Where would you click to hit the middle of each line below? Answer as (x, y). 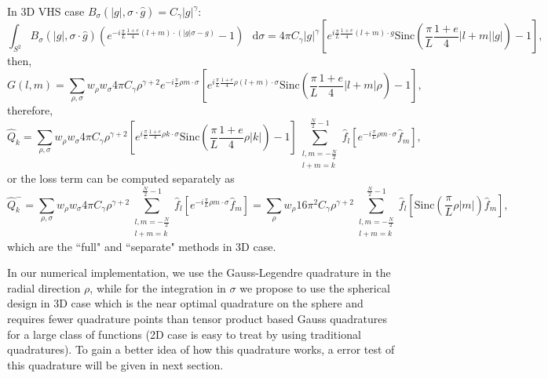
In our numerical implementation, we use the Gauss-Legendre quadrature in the (199, 273)
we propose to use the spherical (315, 287)
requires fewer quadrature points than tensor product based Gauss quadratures (197, 319)
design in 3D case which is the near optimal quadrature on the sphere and (185, 303)
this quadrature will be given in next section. (115, 364)
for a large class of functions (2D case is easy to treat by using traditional (184, 334)
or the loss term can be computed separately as (121, 178)
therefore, (30, 110)
